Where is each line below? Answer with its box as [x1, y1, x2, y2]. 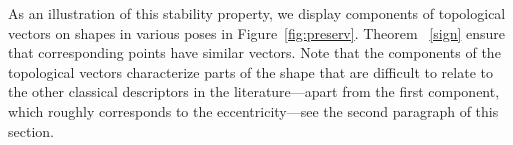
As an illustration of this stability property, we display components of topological [8, 3, 506, 23]
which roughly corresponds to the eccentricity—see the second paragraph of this [8, 100, 499, 121]
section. [8, 120, 54, 141]
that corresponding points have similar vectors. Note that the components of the [8, 42, 501, 63]
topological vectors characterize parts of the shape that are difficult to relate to [8, 61, 493, 82]
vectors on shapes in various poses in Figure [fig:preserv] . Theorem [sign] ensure [8, 22, 506, 43]
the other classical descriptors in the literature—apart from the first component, [8, 81, 500, 102]
